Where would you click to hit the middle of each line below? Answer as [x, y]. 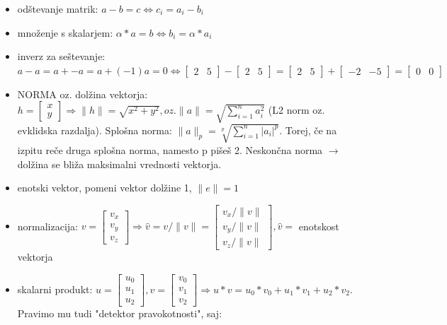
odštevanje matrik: [58, 8]
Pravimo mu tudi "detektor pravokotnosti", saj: [120, 313]
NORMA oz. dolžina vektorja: [83, 94]
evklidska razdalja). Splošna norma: [95, 130]
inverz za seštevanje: [61, 56]
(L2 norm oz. [296, 110]
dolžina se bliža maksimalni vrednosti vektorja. [119, 164]
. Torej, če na [308, 130]
